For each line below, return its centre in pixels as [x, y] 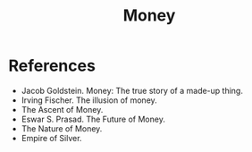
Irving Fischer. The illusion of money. [89, 100]
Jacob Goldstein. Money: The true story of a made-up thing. [132, 90]
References [52, 66]
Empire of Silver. [51, 138]
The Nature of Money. [62, 128]
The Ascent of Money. [62, 109]
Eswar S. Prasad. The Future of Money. [93, 119]
